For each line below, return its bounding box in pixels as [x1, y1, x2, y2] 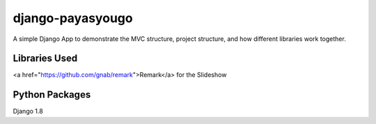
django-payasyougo [13, 10, 133, 26]
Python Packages [13, 89, 91, 100]
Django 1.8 [13, 107, 43, 116]
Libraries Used [13, 53, 78, 64]
